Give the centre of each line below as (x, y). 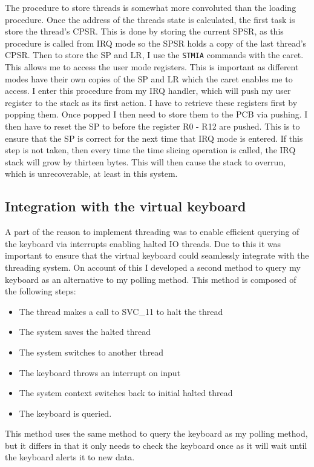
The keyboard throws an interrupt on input (100, 372)
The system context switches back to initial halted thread (126, 393)
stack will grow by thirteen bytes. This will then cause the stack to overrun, (146, 161)
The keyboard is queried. (65, 413)
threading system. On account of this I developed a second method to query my (153, 267)
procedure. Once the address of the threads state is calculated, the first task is (150, 19)
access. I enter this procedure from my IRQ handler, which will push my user (148, 91)
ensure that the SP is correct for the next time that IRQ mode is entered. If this (154, 138)
